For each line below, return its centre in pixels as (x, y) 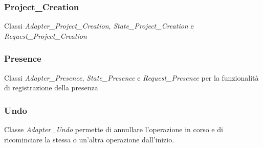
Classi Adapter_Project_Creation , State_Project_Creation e (99, 26)
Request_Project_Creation (46, 35)
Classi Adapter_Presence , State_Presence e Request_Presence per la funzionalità (131, 77)
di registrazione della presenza (51, 88)
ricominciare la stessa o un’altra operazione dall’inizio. (89, 139)
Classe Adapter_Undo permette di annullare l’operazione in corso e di (114, 129)
